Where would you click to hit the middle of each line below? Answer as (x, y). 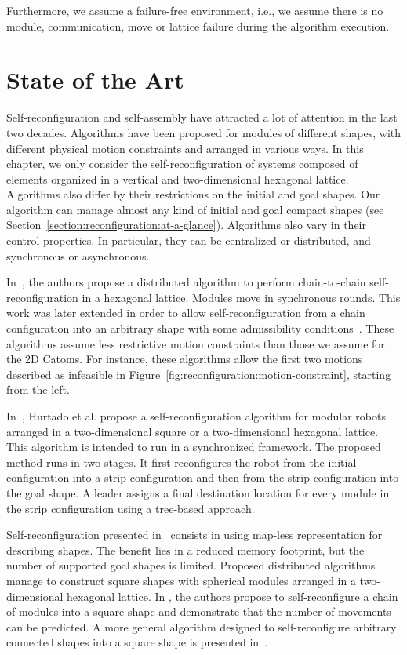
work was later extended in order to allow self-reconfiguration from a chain (186, 313)
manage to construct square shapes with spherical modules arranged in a (181, 580)
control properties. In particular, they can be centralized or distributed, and (189, 240)
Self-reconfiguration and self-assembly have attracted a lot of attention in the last (202, 117)
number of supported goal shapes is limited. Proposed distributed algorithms (191, 565)
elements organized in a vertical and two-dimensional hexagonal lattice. (178, 178)
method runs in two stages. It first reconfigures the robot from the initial (182, 462)
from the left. (38, 389)
